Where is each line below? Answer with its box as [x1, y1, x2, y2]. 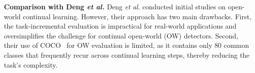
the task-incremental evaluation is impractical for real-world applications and [4, 21, 237, 31]
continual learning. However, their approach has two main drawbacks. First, [23, 11, 252, 21]
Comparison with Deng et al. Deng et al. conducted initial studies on [4, 1, 226, 11]
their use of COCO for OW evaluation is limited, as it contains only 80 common [4, 40, 249, 50]
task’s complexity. [4, 59, 58, 70]
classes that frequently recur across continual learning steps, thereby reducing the [4, 49, 250, 60]
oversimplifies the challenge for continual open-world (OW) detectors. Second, [4, 30, 238, 40]
